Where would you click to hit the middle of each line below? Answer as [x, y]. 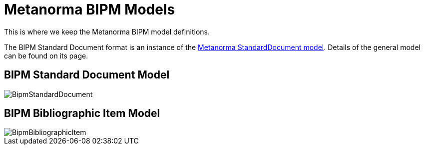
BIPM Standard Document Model [87, 75]
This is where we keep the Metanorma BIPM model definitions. [107, 31]
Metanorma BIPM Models [90, 9]
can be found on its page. [46, 55]
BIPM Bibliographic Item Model [82, 113]
